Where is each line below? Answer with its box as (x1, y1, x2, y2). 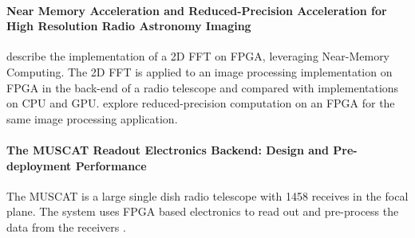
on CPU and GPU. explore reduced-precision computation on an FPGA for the (6, 95, 395, 111)
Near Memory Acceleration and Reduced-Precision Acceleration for (6, 2, 387, 18)
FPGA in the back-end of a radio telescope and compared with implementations (6, 79, 399, 96)
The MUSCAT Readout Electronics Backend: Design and (6, 141, 329, 158)
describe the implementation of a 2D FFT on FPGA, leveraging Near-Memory (6, 48, 390, 64)
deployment (6, 157, 72, 174)
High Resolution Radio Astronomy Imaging (6, 18, 251, 34)
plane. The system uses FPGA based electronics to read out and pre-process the (6, 203, 399, 220)
